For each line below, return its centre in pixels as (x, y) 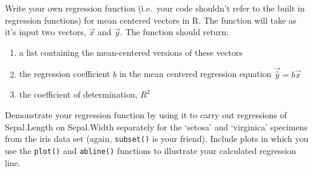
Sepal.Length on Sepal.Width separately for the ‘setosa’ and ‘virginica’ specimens (156, 126)
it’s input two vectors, (45, 32)
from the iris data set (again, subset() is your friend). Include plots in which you (157, 139)
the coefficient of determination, (78, 94)
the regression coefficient (65, 74)
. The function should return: (174, 32)
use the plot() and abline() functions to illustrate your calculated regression (150, 150)
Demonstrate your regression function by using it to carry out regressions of (146, 115)
